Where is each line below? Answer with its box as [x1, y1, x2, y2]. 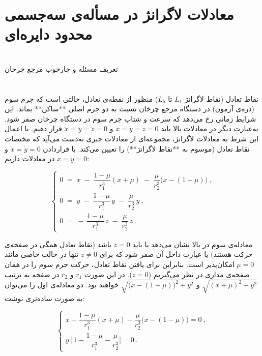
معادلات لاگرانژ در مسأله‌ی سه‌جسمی [5, 4, 234, 24]
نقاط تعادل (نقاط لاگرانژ [184, 93, 258, 104]
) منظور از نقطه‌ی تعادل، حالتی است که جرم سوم [5, 93, 158, 104]
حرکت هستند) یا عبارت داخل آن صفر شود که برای [99, 249, 253, 259]
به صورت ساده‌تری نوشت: [5, 292, 85, 303]
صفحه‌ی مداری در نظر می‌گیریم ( [148, 269, 250, 279]
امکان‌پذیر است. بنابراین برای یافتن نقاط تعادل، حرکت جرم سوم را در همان [5, 258, 235, 269]
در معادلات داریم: [5, 153, 90, 164]
